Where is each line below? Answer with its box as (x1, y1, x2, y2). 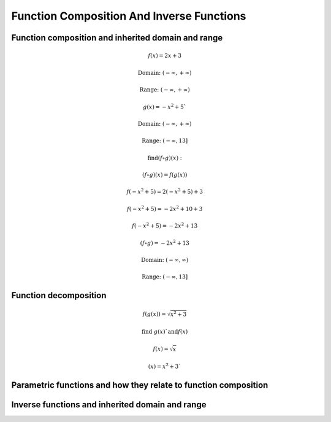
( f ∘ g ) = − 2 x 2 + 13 (140, 239, 190, 247)
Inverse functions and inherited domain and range (11, 399, 207, 410)
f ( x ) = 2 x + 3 (148, 52, 182, 59)
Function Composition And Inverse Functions (11, 9, 246, 23)
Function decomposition (11, 290, 107, 301)
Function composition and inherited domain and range (11, 33, 223, 43)
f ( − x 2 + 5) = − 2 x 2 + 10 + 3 (126, 204, 203, 212)
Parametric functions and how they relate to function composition (11, 380, 268, 391)
